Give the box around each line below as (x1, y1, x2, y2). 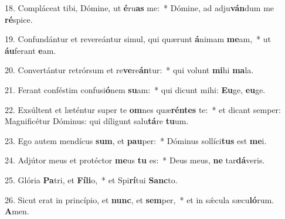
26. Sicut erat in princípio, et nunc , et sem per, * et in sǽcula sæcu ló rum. (5, 193, 274, 206)
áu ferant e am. (5, 44, 56, 56)
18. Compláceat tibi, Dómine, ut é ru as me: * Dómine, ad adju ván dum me (5, 2, 274, 13)
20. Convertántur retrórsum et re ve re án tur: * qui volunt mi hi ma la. (5, 64, 254, 76)
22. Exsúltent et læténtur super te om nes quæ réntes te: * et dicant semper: (5, 103, 281, 115)
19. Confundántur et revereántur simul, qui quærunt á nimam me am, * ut (5, 33, 272, 45)
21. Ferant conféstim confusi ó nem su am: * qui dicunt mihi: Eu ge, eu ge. (5, 83, 266, 95)
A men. (5, 205, 29, 217)
